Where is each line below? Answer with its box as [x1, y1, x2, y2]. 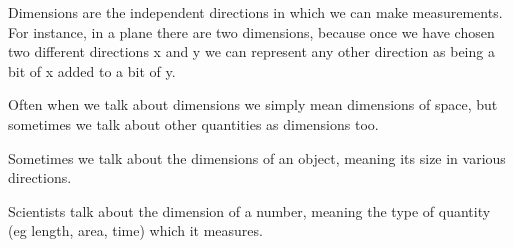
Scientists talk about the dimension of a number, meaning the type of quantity [8, 200, 491, 221]
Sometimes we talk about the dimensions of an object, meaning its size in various [8, 147, 506, 168]
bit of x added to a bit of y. [8, 60, 176, 81]
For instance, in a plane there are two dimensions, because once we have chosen [8, 21, 495, 42]
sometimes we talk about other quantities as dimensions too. [8, 113, 379, 134]
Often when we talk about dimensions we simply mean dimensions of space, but [8, 94, 498, 115]
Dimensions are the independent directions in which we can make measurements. [8, 2, 503, 22]
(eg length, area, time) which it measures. [8, 220, 263, 241]
